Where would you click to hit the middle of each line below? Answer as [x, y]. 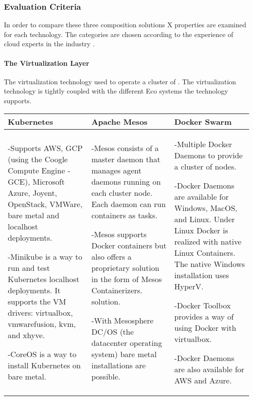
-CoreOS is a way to [42, 354]
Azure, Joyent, [33, 192]
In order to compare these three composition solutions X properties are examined [125, 25]
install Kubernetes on [45, 365]
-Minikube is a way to [45, 256]
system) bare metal [124, 354]
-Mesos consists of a [125, 148]
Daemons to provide [208, 155]
